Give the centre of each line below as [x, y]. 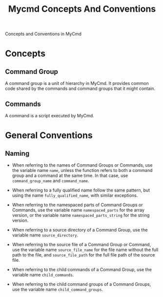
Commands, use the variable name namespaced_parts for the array [78, 210]
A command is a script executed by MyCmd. [50, 116]
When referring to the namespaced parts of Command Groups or [77, 205]
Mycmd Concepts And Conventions [82, 9]
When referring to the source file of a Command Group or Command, [81, 244]
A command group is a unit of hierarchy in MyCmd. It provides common [77, 84]
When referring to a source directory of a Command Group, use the [80, 230]
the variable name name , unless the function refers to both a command [82, 170]
